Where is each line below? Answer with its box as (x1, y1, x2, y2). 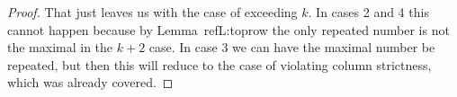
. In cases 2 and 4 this (308, 3, 429, 21)
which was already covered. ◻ (7, 73, 174, 92)
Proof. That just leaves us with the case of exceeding (7, 3, 298, 21)
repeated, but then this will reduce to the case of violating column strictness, (7, 55, 432, 74)
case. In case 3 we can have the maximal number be (148, 38, 435, 57)
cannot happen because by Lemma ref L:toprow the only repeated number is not (7, 20, 450, 39)
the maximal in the (7, 38, 113, 57)
